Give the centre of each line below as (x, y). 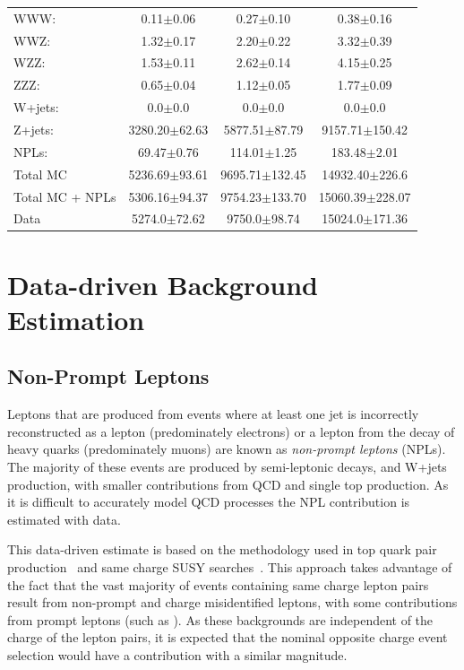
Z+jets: (34, 129)
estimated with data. (64, 519)
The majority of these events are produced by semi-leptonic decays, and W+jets (227, 466)
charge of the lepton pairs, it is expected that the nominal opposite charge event (228, 637)
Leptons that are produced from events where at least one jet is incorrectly (213, 414)
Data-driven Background (163, 284)
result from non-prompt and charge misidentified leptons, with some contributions (232, 602)
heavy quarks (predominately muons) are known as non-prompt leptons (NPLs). (227, 449)
